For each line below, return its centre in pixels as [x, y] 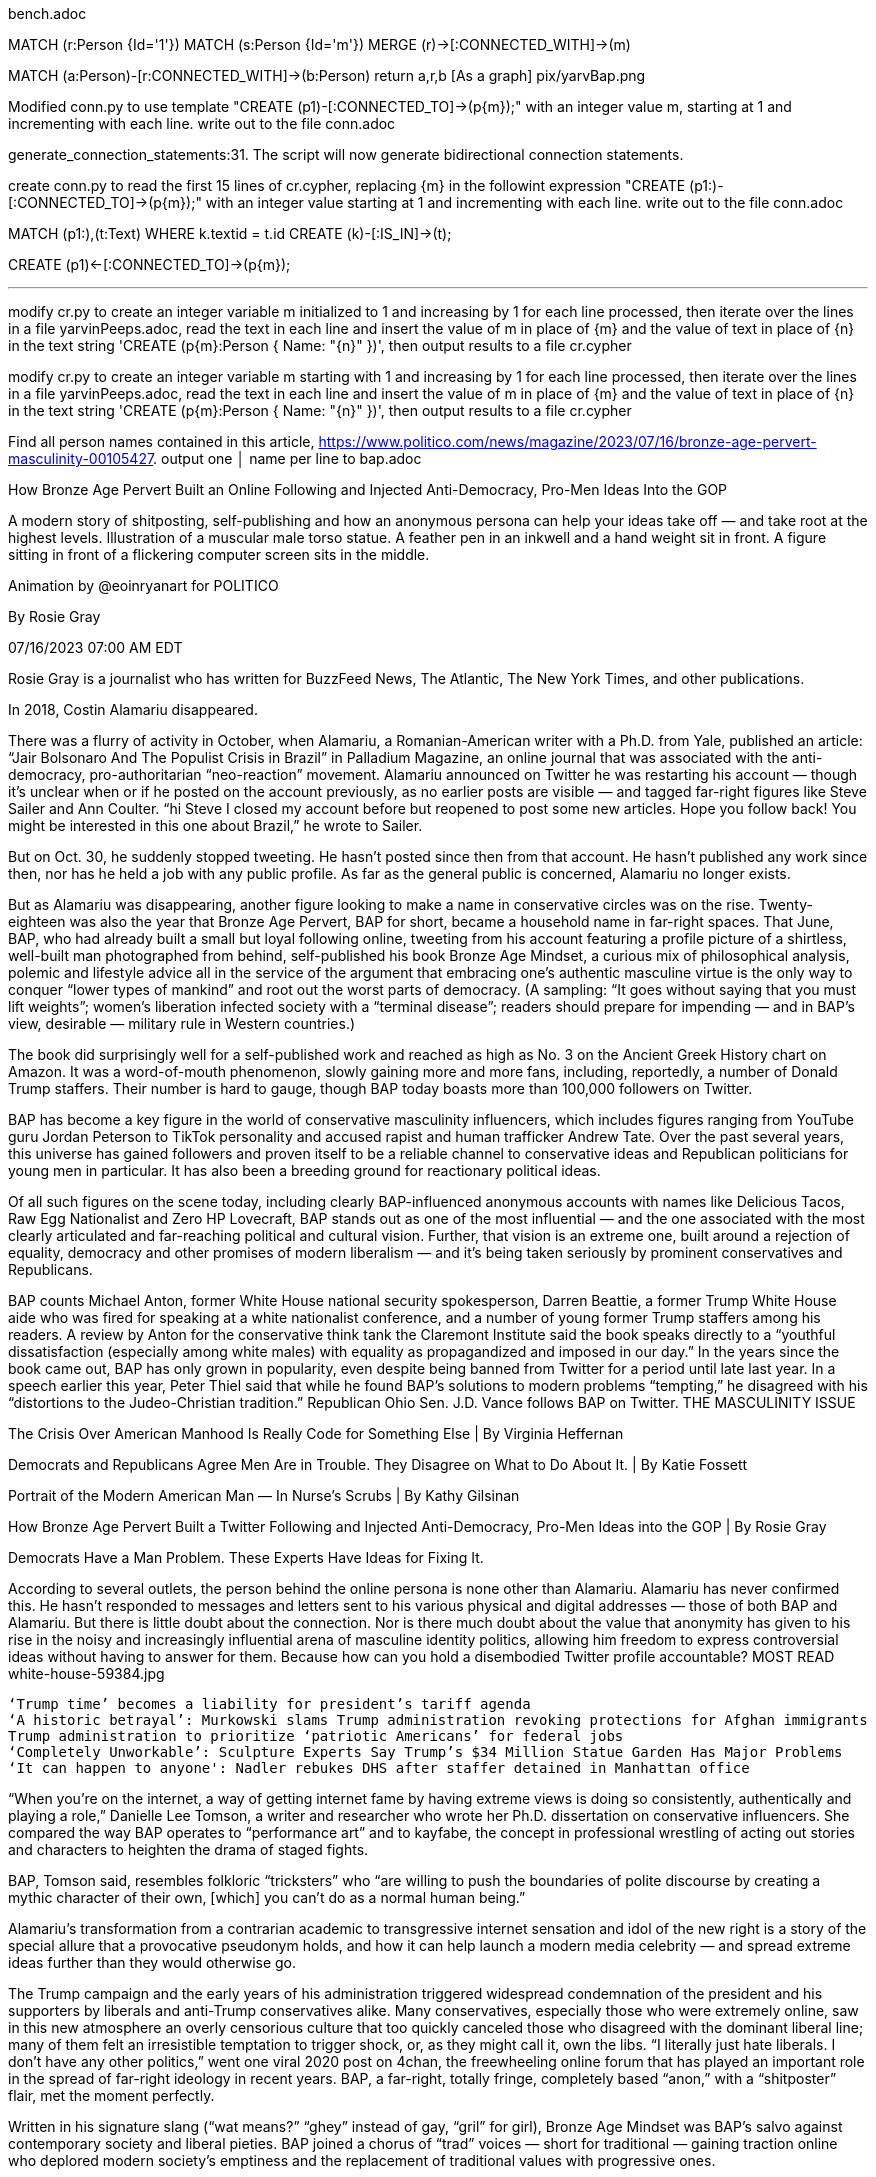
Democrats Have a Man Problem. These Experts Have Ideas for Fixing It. [246, 1557]
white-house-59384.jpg [86, 1673]
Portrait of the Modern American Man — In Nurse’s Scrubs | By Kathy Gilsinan [264, 1495]
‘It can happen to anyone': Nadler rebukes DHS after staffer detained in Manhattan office [379, 1768]
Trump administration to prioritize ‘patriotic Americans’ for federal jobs [316, 1736]
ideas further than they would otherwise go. [152, 1962]
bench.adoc [47, 13]
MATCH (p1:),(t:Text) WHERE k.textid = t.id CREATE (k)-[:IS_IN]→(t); [230, 233]
